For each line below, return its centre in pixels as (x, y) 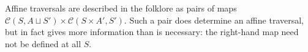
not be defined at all (43, 43)
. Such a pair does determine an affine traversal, (214, 20)
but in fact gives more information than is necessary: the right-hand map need (152, 32)
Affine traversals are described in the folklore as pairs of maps (121, 8)
